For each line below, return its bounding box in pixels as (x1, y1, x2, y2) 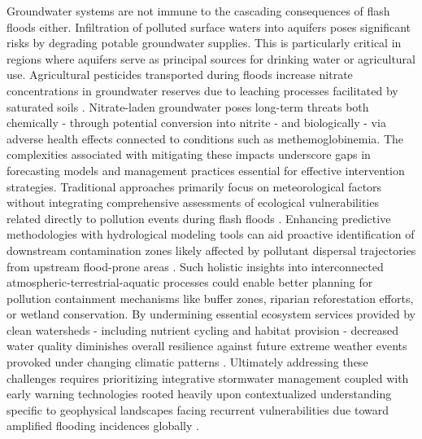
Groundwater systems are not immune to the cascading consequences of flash (7, 2, 390, 19)
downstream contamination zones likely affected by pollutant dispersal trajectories (7, 241, 416, 258)
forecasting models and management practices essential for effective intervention (7, 161, 405, 178)
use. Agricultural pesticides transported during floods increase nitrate (7, 66, 353, 83)
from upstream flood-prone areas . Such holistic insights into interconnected (7, 257, 384, 274)
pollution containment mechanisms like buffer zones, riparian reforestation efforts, (7, 289, 414, 306)
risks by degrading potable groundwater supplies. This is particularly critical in (7, 34, 402, 51)
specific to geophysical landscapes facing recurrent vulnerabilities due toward (7, 401, 389, 418)
